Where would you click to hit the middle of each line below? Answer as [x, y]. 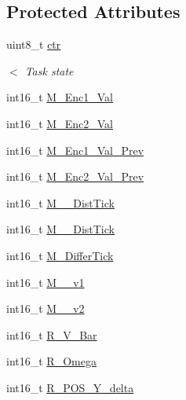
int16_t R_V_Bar [52, 334]
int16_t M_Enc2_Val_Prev [75, 176]
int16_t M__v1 [46, 282]
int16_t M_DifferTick [60, 255]
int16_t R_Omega [51, 361]
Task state [49, 70]
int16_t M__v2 [46, 308]
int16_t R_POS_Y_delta [70, 387]
